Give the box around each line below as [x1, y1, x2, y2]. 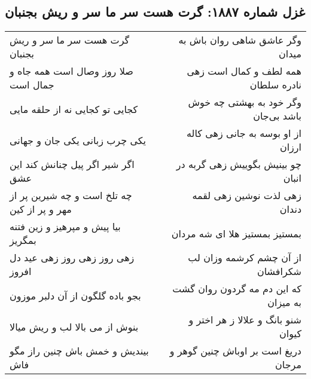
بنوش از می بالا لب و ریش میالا [10, 319, 139, 334]
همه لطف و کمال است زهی [187, 64, 301, 78]
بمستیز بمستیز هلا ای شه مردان [171, 226, 301, 240]
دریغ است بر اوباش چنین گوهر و [169, 344, 301, 358]
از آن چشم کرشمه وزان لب [188, 250, 301, 265]
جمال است [10, 78, 54, 92]
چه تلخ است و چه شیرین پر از [10, 188, 132, 203]
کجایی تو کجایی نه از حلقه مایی [10, 102, 138, 116]
